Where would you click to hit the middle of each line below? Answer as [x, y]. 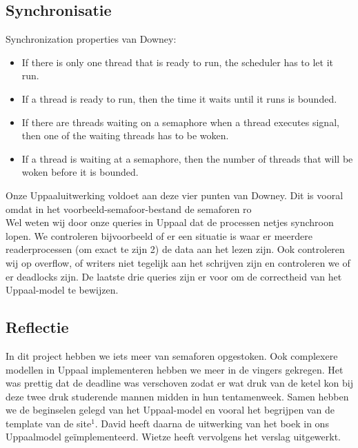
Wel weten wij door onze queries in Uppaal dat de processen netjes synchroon [170, 222]
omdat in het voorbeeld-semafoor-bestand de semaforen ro [129, 208]
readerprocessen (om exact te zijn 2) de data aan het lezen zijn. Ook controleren [175, 249]
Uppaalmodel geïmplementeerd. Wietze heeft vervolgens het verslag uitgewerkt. [173, 437]
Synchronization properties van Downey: [91, 39]
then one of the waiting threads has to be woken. [125, 135]
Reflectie [37, 327]
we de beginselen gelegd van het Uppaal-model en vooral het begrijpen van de [170, 410]
